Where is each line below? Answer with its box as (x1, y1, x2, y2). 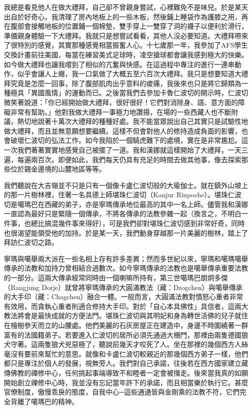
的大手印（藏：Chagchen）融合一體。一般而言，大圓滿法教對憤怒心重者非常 (4, 291, 243, 302)
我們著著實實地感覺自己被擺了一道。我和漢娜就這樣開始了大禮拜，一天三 (17, 144, 248, 154)
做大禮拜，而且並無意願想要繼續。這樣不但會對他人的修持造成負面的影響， (4, 125, 241, 136)
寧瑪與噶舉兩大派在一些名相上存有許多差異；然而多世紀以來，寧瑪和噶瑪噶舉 (4, 253, 248, 263)
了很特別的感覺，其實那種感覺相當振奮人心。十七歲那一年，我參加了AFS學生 (4, 40, 248, 50)
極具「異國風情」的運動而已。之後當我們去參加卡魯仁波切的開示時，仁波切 (10, 87, 248, 98)
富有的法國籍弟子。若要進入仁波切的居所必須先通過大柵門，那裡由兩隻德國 (4, 329, 241, 340)
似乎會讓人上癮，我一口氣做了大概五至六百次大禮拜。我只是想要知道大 (17, 68, 241, 79)
